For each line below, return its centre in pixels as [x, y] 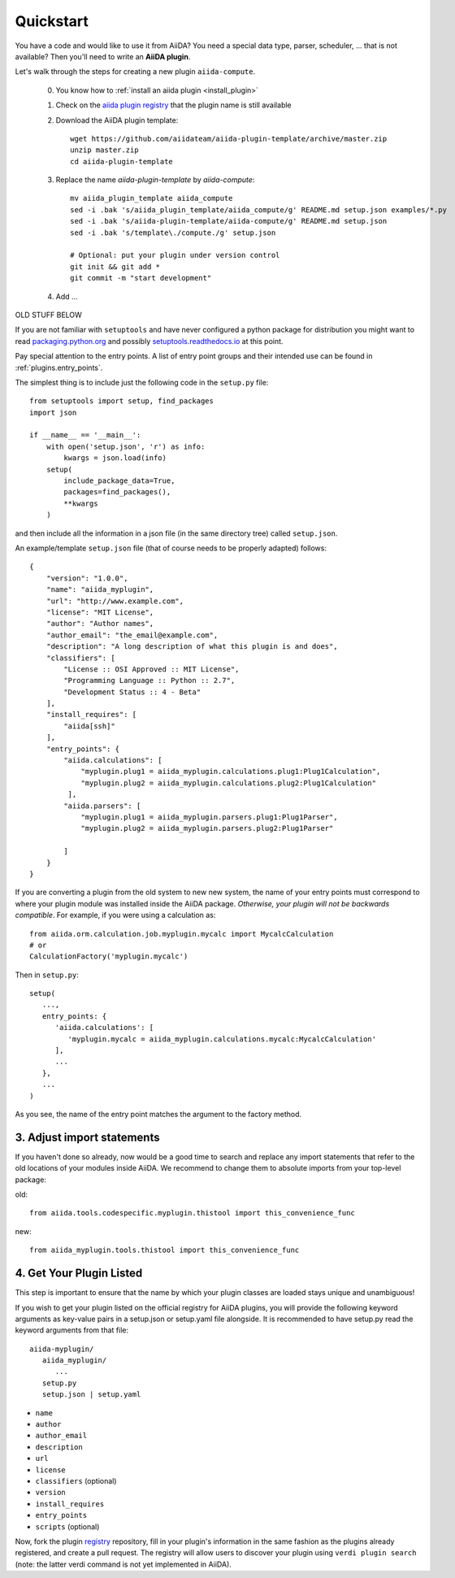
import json [53, 412]
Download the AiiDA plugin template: [117, 120]
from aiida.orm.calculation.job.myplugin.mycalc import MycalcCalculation [182, 934]
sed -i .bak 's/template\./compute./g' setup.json [173, 233]
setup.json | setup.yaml [91, 1395]
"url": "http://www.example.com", [115, 601]
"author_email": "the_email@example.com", [132, 635]
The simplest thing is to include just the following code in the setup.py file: [142, 382]
